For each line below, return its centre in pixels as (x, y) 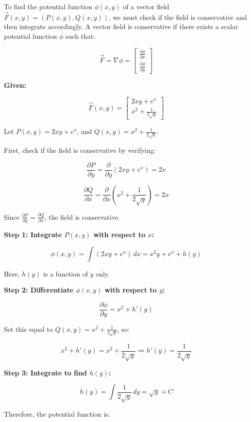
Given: (15, 85)
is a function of (66, 273)
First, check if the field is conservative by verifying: (80, 150)
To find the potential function (48, 6)
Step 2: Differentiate (39, 290)
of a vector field (146, 6)
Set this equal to (28, 329)
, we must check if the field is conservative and (178, 17)
